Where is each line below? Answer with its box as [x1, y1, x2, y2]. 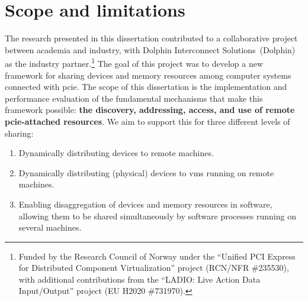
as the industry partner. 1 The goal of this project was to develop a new [5, 56, 264, 69]
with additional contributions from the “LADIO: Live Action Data [18, 273, 261, 285]
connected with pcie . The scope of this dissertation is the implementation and [5, 80, 287, 93]
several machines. [18, 221, 82, 234]
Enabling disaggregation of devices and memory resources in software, [18, 198, 272, 210]
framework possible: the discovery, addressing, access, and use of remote [5, 103, 295, 116]
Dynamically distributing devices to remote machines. [18, 147, 214, 159]
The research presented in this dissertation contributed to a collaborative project [5, 32, 298, 44]
